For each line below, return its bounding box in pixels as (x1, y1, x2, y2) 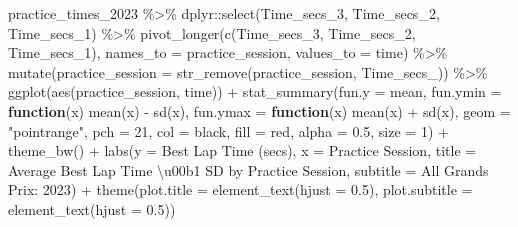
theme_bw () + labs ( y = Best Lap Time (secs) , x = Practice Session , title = (8, 140, 477, 161)
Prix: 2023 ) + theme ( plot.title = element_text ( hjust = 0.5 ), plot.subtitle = (8, 179, 473, 200)
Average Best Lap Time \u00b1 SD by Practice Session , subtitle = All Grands (8, 159, 489, 180)
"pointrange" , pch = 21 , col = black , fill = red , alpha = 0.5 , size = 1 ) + (8, 120, 449, 141)
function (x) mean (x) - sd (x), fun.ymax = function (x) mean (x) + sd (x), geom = (8, 100, 511, 121)
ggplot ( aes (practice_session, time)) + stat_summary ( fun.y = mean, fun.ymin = (8, 81, 502, 102)
